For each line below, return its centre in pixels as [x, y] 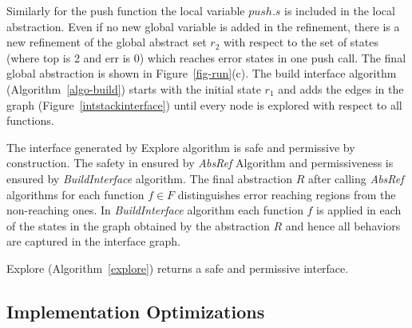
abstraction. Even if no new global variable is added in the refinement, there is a [203, 26]
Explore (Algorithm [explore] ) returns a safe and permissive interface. [178, 268]
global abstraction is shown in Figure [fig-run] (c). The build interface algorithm [202, 73]
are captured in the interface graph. [93, 241]
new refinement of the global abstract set [107, 42]
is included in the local [340, 10]
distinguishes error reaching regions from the [287, 194]
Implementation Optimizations [136, 311]
